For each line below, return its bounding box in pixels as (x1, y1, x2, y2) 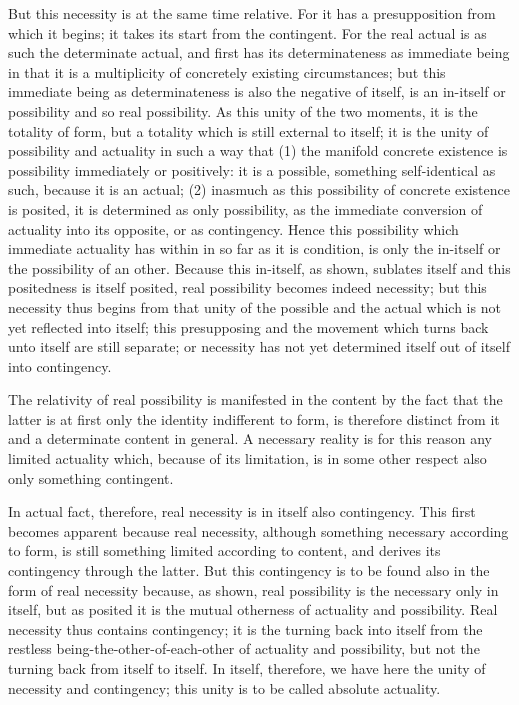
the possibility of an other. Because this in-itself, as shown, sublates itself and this (8, 257, 511, 278)
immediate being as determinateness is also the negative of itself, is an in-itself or (8, 81, 506, 102)
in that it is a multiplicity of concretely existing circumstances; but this (8, 61, 446, 82)
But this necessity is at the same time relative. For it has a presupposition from (8, 3, 496, 23)
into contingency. (8, 355, 112, 376)
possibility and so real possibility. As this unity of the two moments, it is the (8, 100, 478, 121)
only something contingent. (8, 467, 174, 488)
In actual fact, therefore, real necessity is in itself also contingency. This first (8, 501, 476, 522)
